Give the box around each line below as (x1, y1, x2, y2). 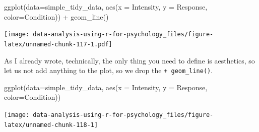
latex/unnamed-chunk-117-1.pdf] (4, 40, 112, 48)
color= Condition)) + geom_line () (4, 11, 109, 22)
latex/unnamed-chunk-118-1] (4, 121, 98, 128)
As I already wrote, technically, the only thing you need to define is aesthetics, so (4, 55, 255, 65)
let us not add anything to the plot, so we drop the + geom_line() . (4, 65, 213, 76)
